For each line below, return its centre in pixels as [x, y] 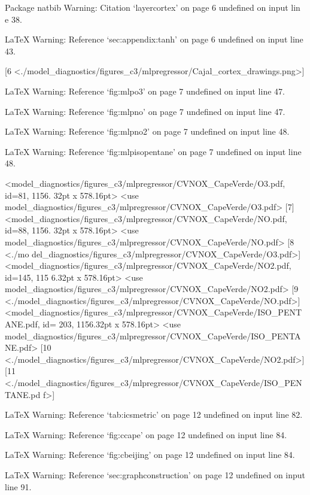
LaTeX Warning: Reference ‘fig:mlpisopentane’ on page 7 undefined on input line [153, 151]
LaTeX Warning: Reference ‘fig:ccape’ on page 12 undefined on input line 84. [146, 434]
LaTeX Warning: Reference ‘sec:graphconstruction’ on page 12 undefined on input [155, 475]
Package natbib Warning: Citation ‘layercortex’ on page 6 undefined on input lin [153, 7]
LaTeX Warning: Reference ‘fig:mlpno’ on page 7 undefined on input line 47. [145, 111]
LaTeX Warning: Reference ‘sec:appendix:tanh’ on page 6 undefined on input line [154, 39]
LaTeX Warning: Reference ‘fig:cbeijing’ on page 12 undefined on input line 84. [150, 455]
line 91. [18, 486]
